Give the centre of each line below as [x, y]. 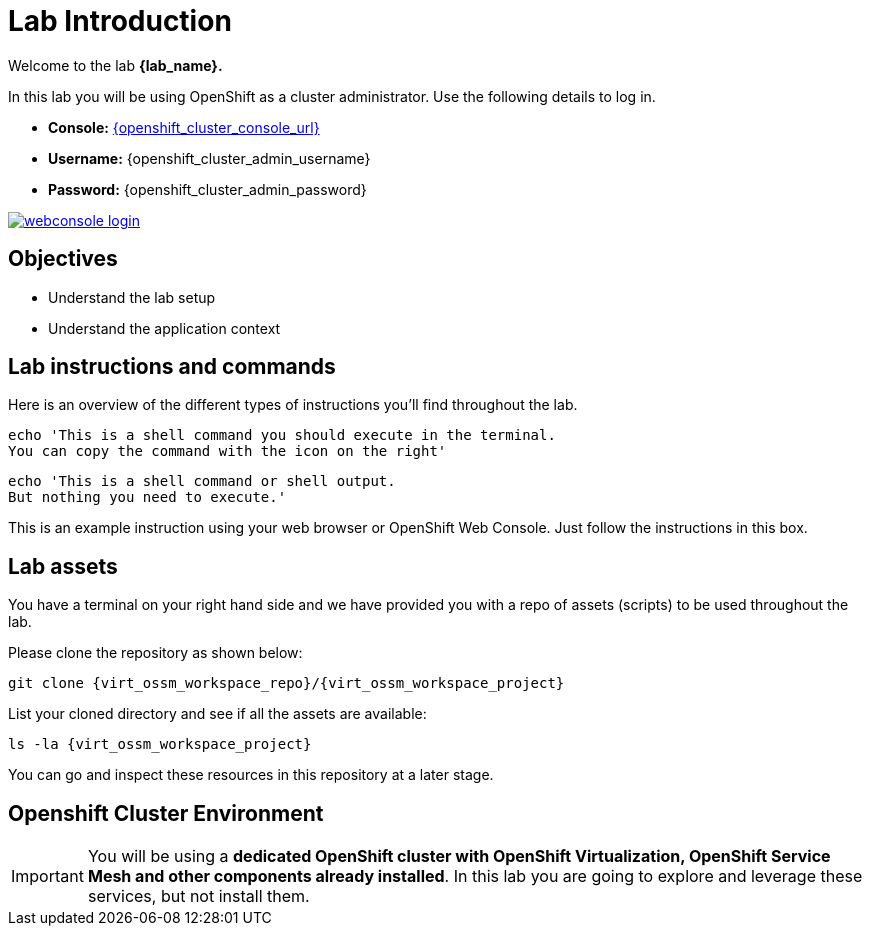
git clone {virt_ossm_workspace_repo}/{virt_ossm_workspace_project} [286, 683]
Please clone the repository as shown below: [155, 653]
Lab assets [63, 566]
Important [47, 876]
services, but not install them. [198, 896]
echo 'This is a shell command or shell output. [202, 481]
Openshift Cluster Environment [166, 813]
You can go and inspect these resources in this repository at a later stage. [251, 775]
